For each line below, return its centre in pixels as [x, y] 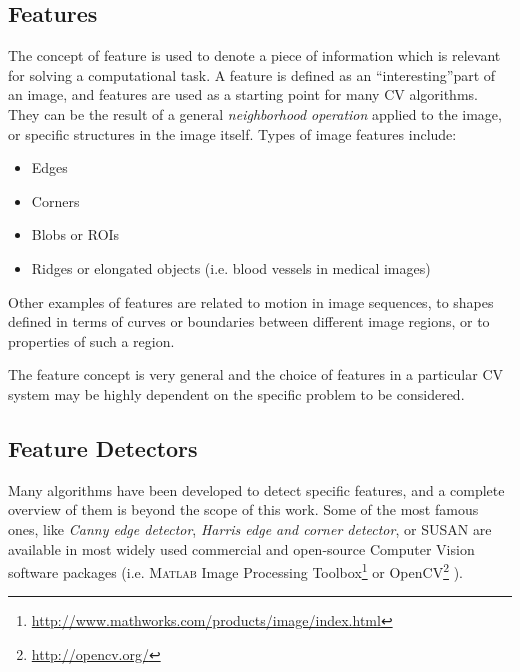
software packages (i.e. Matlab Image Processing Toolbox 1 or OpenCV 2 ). [235, 570]
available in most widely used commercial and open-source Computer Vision [241, 548]
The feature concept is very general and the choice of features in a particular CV [256, 374]
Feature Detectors [103, 447]
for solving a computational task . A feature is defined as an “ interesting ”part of [252, 74]
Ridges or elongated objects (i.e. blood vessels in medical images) [231, 267]
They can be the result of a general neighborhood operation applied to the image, [255, 113]
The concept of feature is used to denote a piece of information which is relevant [254, 55]
